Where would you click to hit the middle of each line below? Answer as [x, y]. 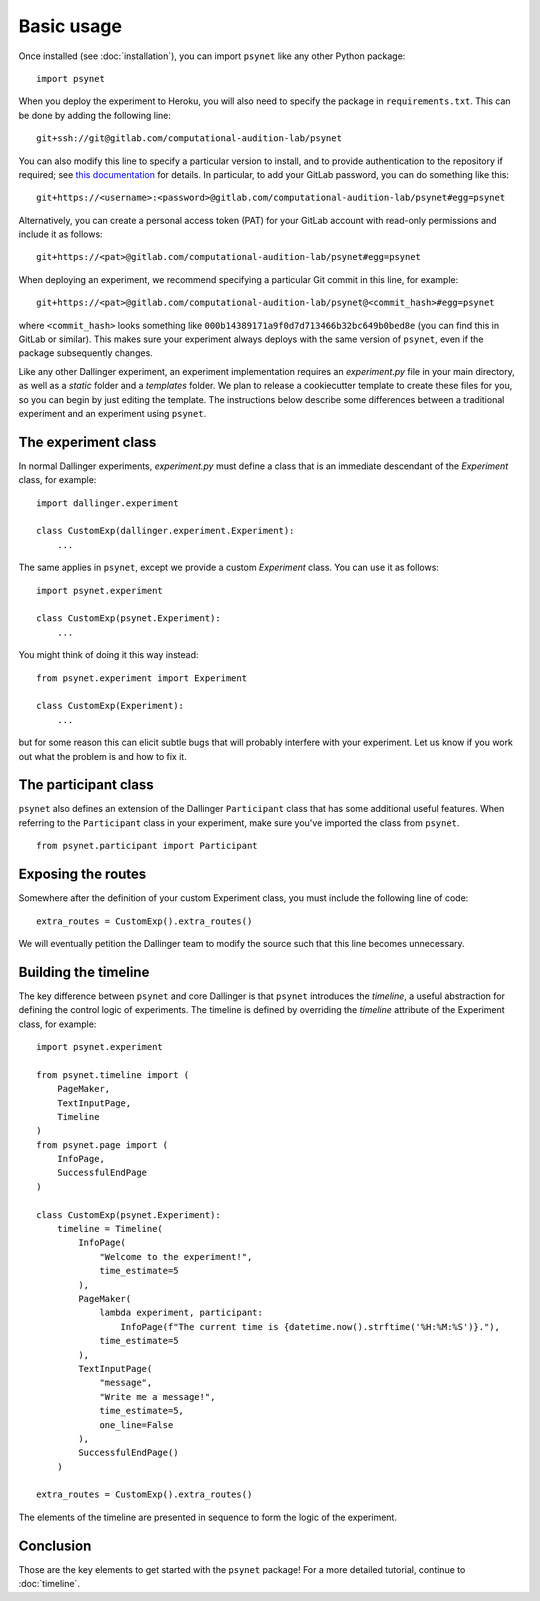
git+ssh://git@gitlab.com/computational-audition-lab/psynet [189, 138]
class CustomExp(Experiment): [110, 706]
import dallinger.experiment [107, 503]
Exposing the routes [82, 874]
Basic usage [70, 26]
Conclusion [55, 1545]
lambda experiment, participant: [181, 1313]
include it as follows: [61, 234]
